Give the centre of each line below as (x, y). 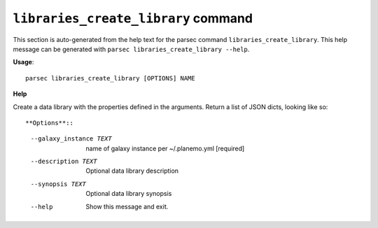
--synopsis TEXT (58, 184)
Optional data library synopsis (129, 194)
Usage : (23, 62)
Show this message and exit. (127, 206)
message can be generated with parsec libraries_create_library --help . (131, 49)
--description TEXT (64, 162)
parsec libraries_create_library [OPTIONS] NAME (110, 78)
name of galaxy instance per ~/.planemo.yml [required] (165, 148)
